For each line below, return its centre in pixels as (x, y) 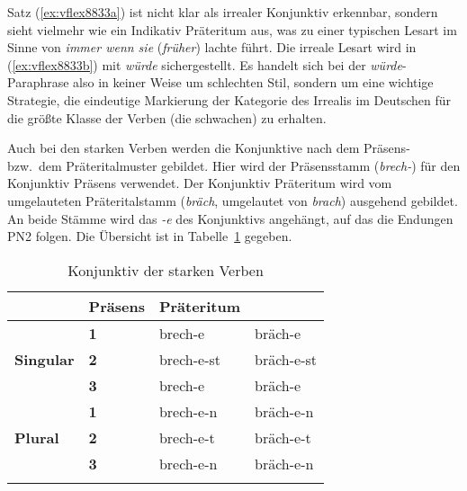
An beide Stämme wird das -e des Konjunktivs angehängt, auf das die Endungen (230, 218)
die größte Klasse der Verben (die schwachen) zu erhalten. (167, 117)
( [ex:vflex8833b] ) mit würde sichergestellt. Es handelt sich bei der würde (205, 64)
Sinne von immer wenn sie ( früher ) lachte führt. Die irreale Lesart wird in (212, 47)
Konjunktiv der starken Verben (166, 270)
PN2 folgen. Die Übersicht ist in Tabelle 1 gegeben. (150, 236)
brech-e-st (190, 359)
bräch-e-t (283, 437)
